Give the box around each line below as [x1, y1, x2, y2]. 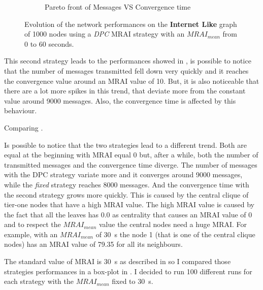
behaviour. [4, 105, 37, 116]
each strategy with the [4, 276, 74, 286]
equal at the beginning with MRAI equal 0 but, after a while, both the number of [4, 149, 258, 160]
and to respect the [4, 219, 61, 230]
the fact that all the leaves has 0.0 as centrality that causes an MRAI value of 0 [4, 209, 252, 219]
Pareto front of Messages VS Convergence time [45, 2, 191, 12]
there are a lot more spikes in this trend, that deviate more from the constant [4, 85, 246, 96]
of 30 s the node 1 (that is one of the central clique [95, 229, 255, 239]
